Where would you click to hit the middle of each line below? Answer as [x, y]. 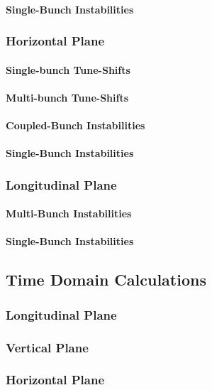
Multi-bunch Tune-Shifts [67, 97]
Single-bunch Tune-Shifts [68, 69]
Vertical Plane [47, 347]
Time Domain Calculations [106, 280]
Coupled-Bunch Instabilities [76, 125]
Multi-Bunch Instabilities [69, 213]
